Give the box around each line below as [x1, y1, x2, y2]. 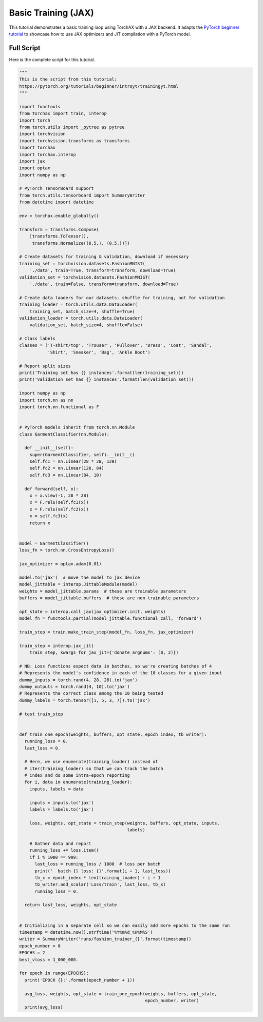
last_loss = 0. [24, 745, 61, 751]
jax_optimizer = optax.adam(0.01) [19, 561, 102, 567]
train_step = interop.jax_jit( [19, 643, 94, 649]
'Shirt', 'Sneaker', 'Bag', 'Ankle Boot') [47, 349, 150, 355]
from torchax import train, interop [19, 111, 107, 117]
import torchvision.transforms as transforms [19, 138, 130, 143]
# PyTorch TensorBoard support [19, 186, 94, 191]
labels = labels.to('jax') [29, 807, 94, 812]
